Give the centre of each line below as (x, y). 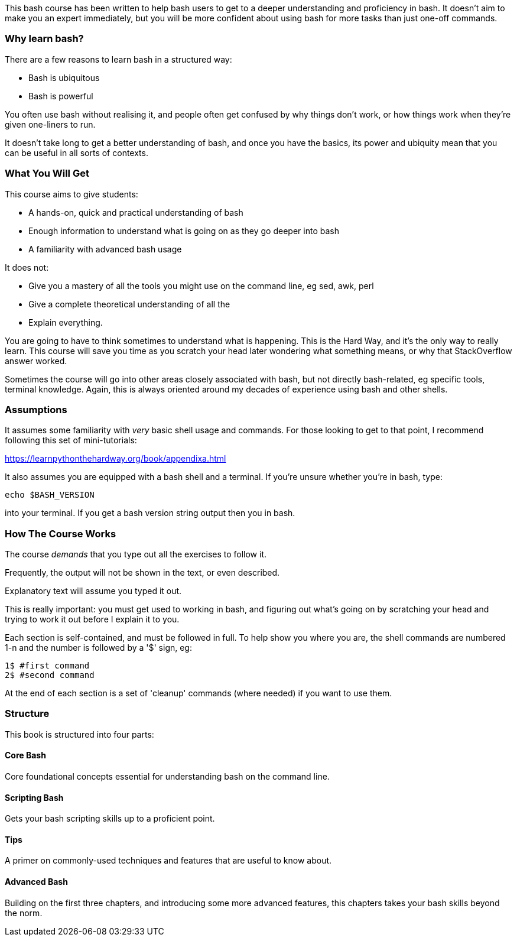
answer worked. (36, 361)
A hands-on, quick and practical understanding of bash (136, 212)
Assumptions (36, 409)
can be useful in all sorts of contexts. (77, 152)
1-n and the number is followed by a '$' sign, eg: (98, 648)
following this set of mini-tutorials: (71, 440)
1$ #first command (47, 666)
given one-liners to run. (50, 124)
